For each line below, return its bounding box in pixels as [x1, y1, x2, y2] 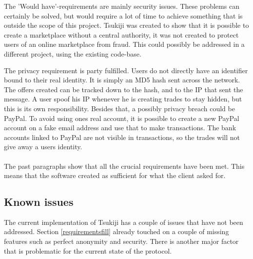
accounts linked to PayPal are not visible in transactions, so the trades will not [4, 132, 240, 142]
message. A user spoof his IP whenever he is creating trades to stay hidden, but [4, 94, 242, 104]
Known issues [4, 194, 74, 209]
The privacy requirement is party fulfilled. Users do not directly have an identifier [4, 65, 248, 75]
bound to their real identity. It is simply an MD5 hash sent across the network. [4, 75, 240, 85]
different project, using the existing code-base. [4, 48, 141, 59]
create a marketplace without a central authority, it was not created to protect [4, 29, 239, 40]
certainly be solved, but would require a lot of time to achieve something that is [4, 10, 243, 20]
